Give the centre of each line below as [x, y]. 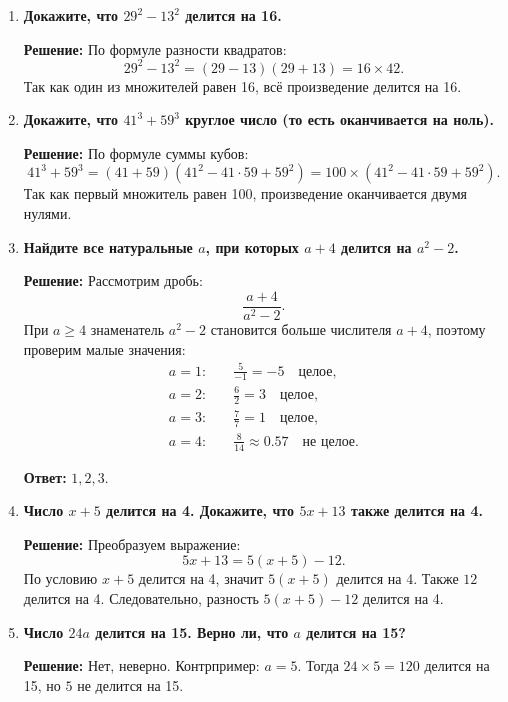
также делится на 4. [416, 510]
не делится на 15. [130, 684]
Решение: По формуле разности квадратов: [155, 48]
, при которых [252, 246]
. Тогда [318, 665]
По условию [60, 578]
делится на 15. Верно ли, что [192, 631]
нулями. [47, 213]
